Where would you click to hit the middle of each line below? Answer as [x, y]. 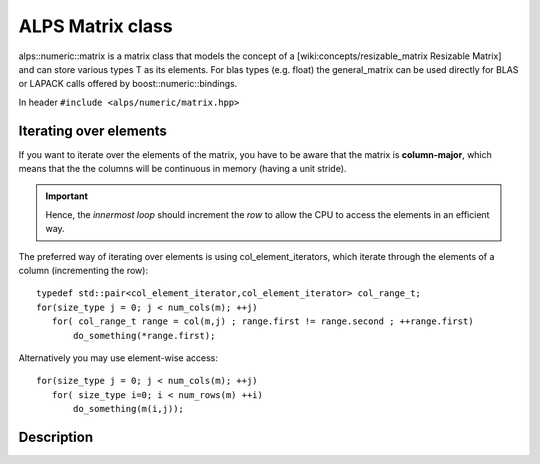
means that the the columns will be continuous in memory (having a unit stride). [182, 169]
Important [67, 196]
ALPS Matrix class [96, 26]
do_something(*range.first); [144, 335]
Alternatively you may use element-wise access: [118, 357]
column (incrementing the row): [83, 270]
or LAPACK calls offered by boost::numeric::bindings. [128, 84]
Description [56, 436]
